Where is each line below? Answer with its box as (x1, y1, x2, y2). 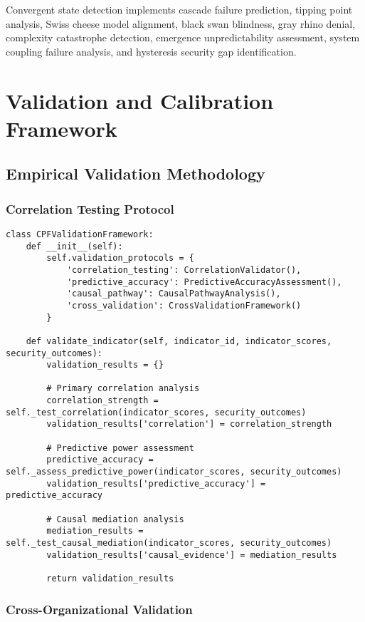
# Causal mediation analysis (46, 514, 184, 524)
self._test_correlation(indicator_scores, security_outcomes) (6, 407, 307, 418)
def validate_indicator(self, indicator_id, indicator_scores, (26, 336, 332, 346)
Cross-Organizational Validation (6, 600, 193, 618)
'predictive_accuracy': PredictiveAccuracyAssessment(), (66, 276, 342, 287)
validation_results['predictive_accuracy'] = (46, 478, 266, 489)
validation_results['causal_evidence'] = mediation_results (46, 549, 337, 560)
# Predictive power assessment (46, 442, 194, 453)
